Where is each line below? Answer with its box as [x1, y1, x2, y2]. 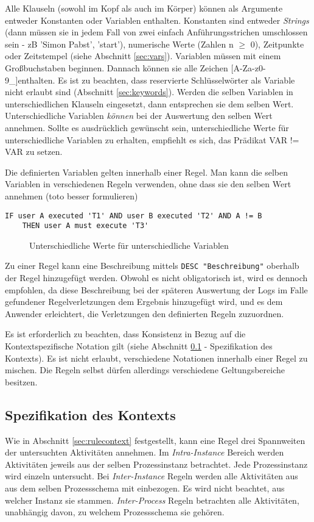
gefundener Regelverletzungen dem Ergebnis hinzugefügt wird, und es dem [5, 295, 283, 308]
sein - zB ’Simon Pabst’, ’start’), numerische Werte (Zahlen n [5, 37, 234, 50]
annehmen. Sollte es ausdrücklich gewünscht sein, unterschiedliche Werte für [5, 121, 289, 134]
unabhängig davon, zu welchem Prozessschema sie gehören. [5, 506, 225, 518]
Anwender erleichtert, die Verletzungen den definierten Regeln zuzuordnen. [5, 307, 284, 320]
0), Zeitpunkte [250, 37, 304, 50]
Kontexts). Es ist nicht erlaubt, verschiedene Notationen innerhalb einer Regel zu [5, 351, 308, 364]
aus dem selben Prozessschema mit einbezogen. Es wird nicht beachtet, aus [5, 481, 285, 494]
